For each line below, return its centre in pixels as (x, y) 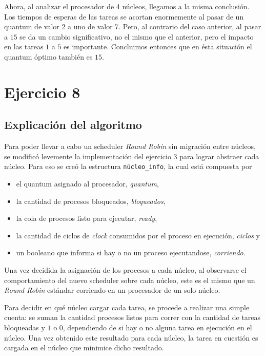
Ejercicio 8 (42, 92)
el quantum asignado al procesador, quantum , (87, 183)
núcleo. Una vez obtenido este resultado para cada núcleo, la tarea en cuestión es (131, 337)
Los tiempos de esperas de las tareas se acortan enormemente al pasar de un (124, 16)
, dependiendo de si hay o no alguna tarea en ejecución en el (157, 327)
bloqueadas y (25, 327)
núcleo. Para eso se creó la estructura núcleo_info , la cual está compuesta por (128, 166)
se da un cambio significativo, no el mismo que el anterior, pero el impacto (137, 36)
